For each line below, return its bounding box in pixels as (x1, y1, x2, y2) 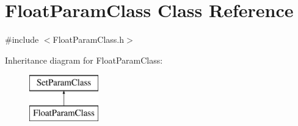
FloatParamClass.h (53, 33, 125, 46)
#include (5, 33, 39, 46)
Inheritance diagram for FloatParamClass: (5, 53, 163, 66)
